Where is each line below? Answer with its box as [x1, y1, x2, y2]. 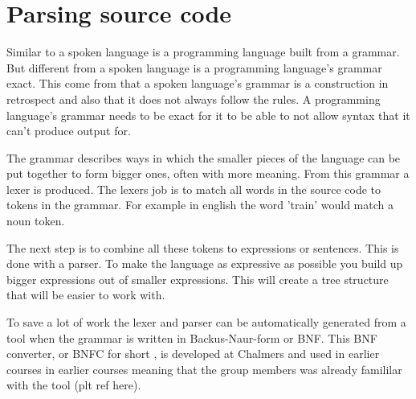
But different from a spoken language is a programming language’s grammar [6, 59, 382, 76]
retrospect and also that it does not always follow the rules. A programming [6, 90, 381, 107]
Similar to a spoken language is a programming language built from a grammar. [6, 43, 400, 60]
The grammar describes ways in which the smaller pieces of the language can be [6, 149, 401, 166]
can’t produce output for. [6, 122, 131, 139]
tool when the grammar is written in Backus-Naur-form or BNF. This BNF [6, 329, 377, 346]
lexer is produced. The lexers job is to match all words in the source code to [6, 180, 381, 197]
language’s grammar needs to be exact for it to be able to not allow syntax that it [6, 106, 410, 123]
